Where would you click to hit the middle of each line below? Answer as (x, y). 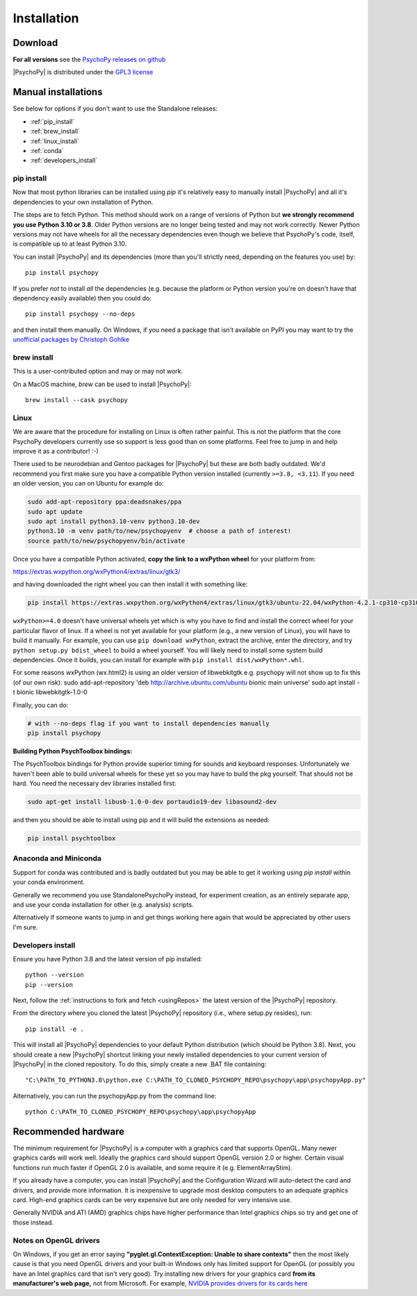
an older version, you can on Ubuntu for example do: (88, 483)
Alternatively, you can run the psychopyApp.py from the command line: (115, 1096)
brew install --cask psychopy (77, 400)
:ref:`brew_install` (55, 131)
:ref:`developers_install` (64, 161)
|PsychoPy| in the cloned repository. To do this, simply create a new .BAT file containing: (140, 1064)
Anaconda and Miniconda (57, 858)
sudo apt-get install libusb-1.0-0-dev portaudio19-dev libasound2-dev (152, 802)
